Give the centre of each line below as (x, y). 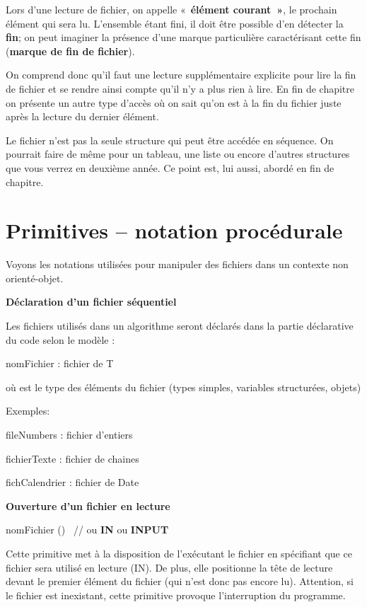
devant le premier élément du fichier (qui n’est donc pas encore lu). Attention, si (180, 581)
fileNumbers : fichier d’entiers (69, 434)
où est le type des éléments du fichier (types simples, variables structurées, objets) (183, 387)
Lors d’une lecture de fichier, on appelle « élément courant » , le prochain (171, 9)
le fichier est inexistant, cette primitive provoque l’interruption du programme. (176, 595)
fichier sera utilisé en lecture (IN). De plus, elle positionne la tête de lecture (169, 567)
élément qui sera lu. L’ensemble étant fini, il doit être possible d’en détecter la (175, 23)
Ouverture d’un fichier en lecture (88, 505)
